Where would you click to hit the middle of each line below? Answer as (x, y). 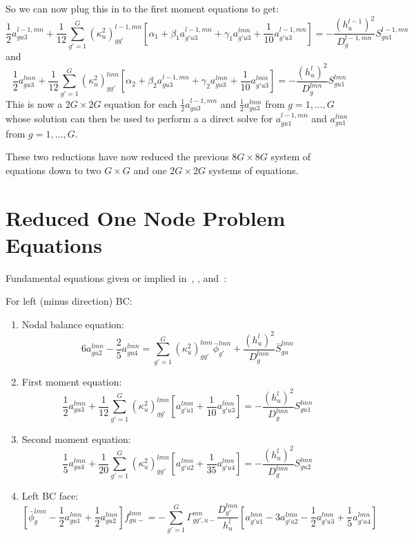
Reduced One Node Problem (146, 217)
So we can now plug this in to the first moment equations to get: (142, 8)
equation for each (141, 103)
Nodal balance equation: (73, 324)
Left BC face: (50, 496)
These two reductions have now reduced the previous (117, 157)
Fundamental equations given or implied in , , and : (116, 277)
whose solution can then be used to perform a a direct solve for (139, 119)
